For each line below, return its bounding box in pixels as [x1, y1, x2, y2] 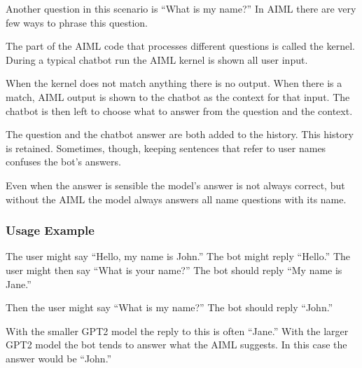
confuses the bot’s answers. [6, 154, 121, 169]
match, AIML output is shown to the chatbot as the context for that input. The [6, 89, 350, 104]
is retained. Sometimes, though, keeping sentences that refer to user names [6, 140, 326, 155]
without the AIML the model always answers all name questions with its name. [6, 191, 347, 206]
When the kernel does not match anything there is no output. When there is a [6, 76, 342, 90]
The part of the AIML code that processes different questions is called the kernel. [6, 39, 355, 53]
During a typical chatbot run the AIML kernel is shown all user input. [6, 52, 308, 67]
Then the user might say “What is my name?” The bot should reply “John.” [6, 300, 333, 315]
